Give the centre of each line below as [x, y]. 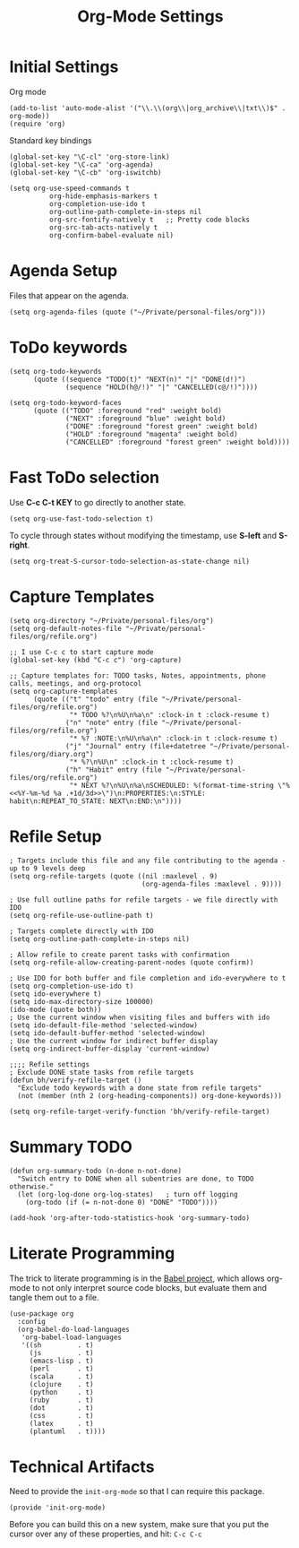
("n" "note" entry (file [112, 722]
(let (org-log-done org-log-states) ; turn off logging [128, 1194]
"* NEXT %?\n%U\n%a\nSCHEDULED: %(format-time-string [172, 785]
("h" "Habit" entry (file [114, 770]
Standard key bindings [51, 140]
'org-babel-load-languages [72, 1337]
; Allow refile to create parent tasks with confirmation [120, 955]
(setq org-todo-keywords [56, 371]
